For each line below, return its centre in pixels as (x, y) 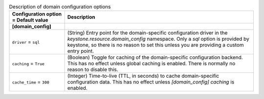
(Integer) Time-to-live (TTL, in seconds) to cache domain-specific (143, 76)
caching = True (28, 64)
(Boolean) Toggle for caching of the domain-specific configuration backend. (155, 57)
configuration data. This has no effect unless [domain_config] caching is (151, 82)
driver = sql (26, 42)
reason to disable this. (93, 69)
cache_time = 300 (31, 82)
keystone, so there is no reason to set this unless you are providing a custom (155, 45)
